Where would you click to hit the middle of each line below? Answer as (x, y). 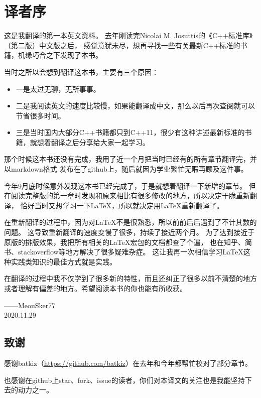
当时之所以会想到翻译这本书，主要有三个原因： (81, 72)
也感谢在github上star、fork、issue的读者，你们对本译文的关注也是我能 (117, 380)
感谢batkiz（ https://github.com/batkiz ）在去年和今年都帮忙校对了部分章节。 (128, 363)
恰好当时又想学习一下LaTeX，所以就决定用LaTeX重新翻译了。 (122, 205)
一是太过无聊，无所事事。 (58, 89)
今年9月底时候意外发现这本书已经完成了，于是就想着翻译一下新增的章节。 (125, 185)
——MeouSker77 (30, 305)
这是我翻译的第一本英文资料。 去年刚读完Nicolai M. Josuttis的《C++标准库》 (128, 35)
